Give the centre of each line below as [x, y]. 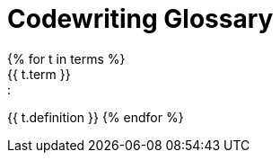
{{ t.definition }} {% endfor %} [96, 117]
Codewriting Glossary [140, 19]
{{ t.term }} [39, 74]
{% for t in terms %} [66, 58]
